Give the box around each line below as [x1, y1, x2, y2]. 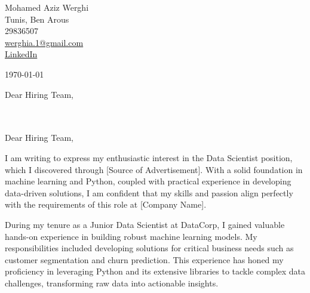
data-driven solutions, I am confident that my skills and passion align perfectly [5, 186, 293, 199]
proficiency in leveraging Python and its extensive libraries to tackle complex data [5, 265, 306, 277]
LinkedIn [5, 48, 38, 60]
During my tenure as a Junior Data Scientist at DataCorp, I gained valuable [5, 218, 285, 230]
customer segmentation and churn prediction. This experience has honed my [5, 253, 284, 266]
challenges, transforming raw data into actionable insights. [5, 276, 219, 289]
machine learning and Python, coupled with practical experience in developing [5, 175, 291, 187]
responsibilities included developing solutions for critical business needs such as [5, 242, 294, 254]
